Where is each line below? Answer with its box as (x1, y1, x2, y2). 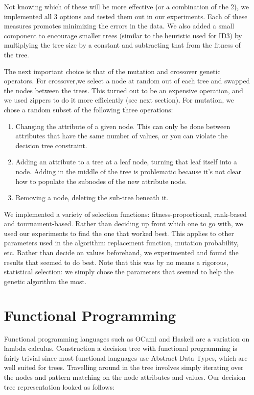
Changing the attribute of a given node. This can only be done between (15, 121, 231, 131)
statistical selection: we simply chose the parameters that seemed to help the (4, 266, 234, 277)
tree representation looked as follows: (4, 381, 115, 392)
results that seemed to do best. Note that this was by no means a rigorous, (4, 257, 229, 267)
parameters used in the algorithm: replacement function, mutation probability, (4, 237, 239, 248)
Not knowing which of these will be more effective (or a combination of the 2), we (4, 1, 249, 11)
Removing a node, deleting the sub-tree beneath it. (15, 192, 168, 203)
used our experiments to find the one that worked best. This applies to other (4, 228, 234, 238)
